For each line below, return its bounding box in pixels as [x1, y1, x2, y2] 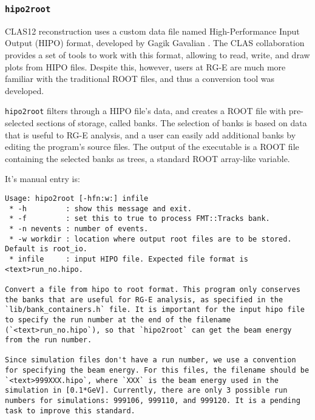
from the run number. [5, 336, 92, 345]
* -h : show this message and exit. [9, 204, 192, 213]
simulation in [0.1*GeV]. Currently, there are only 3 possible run [5, 386, 288, 395]
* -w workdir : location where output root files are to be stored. [9, 234, 292, 243]
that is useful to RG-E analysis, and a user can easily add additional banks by [5, 128, 296, 141]
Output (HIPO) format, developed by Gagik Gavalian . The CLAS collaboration [5, 36, 305, 49]
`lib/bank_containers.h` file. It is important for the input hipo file [5, 305, 305, 314]
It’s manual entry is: [5, 172, 80, 185]
